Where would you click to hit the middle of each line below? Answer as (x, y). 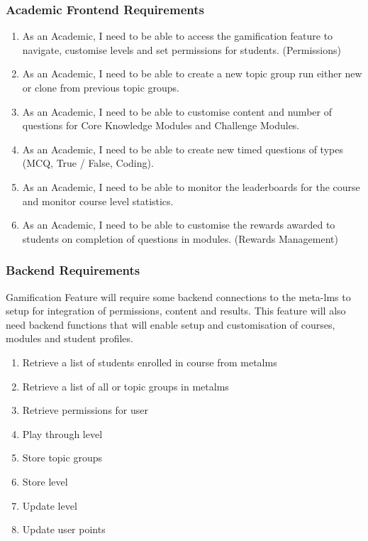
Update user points (64, 529)
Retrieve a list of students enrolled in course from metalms (150, 362)
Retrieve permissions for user (85, 410)
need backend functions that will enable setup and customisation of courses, (171, 324)
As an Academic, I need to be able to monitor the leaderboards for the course (191, 186)
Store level (45, 481)
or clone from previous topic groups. (101, 87)
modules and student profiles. (69, 338)
